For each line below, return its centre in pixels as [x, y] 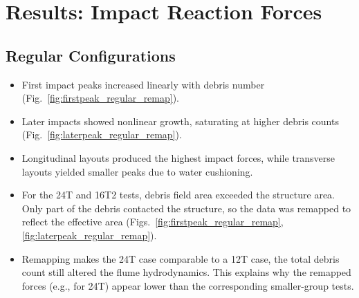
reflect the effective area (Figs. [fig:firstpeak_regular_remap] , [153, 222]
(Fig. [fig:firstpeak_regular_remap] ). [101, 98]
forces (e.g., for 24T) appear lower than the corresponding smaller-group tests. [188, 285]
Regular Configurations [91, 55]
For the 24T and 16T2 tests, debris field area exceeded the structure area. [178, 195]
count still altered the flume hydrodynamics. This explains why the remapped [186, 272]
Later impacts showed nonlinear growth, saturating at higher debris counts [180, 121]
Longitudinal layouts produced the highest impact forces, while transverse [178, 157]
